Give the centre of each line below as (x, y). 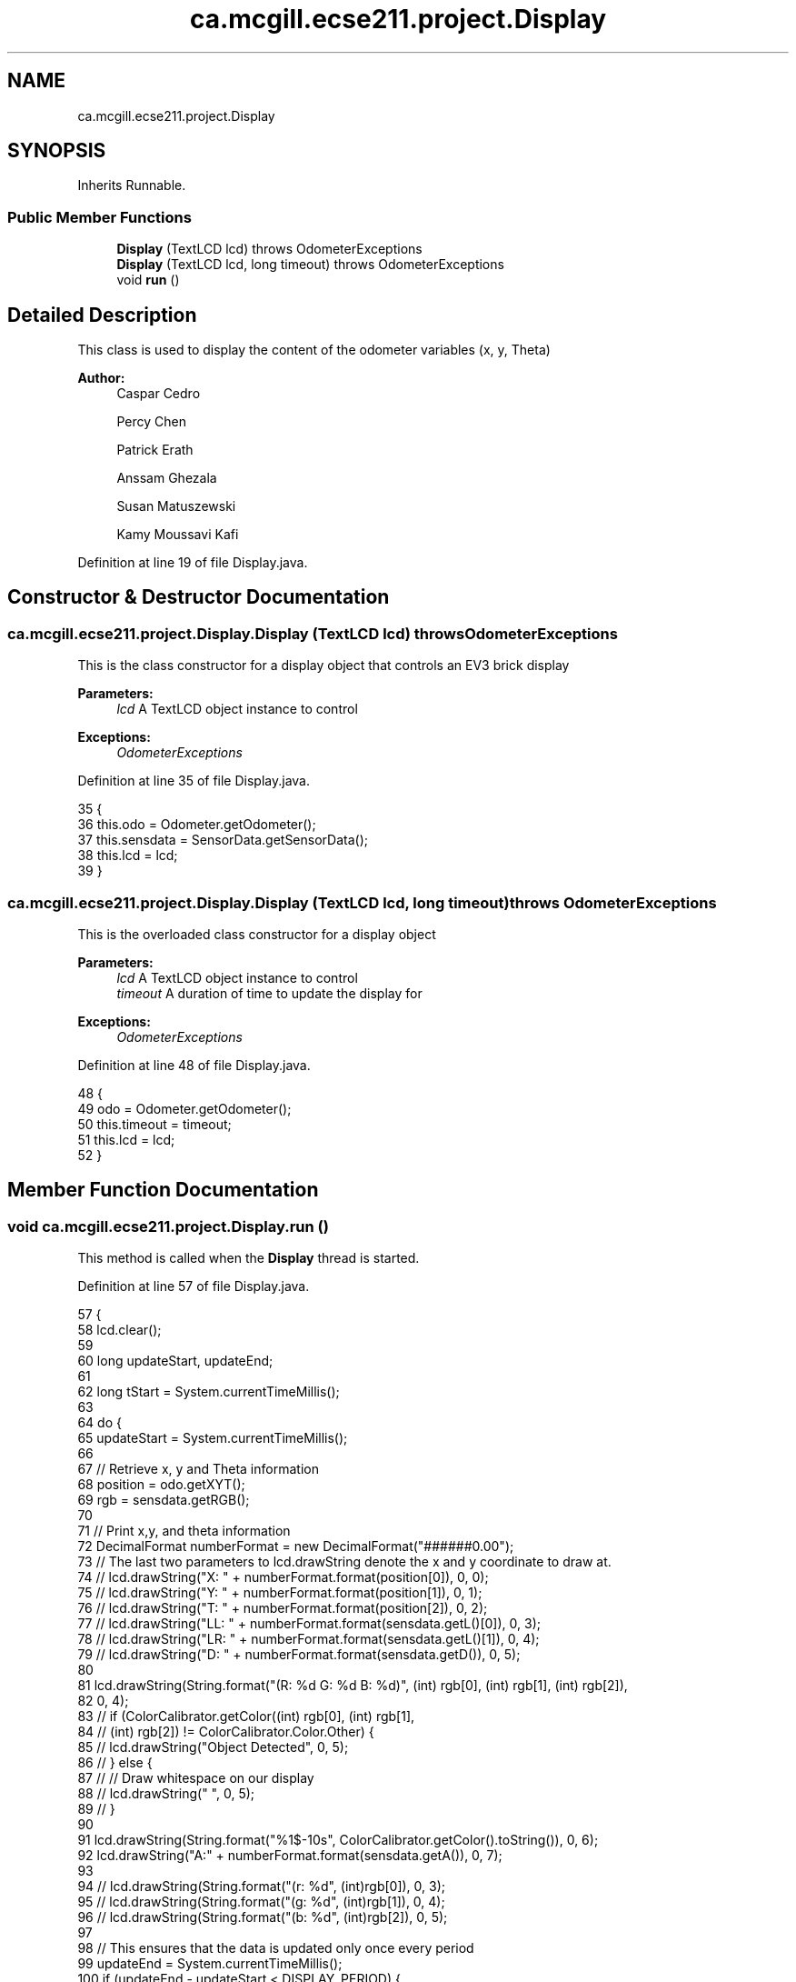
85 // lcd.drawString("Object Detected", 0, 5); (213, 1747)
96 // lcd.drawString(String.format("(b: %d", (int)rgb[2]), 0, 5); (263, 1917)
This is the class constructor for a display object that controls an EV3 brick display (323, 666)
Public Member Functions (99, 217)
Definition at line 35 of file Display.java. (194, 781)
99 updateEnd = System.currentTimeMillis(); (210, 1964)
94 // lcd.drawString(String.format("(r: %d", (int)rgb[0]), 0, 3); (262, 1887)
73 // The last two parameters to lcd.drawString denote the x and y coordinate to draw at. (344, 1562)
